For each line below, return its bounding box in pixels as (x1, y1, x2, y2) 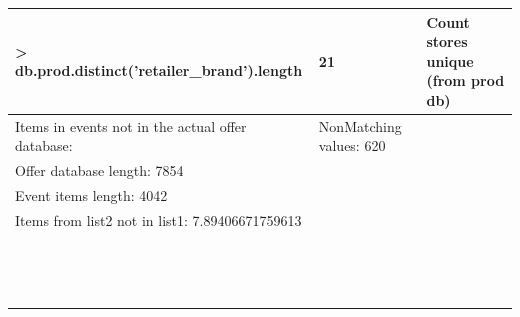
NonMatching (318, 115, 402, 136)
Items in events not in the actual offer (15, 115, 247, 136)
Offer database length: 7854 (15, 160, 184, 181)
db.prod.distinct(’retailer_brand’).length (15, 60, 303, 81)
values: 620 (318, 135, 386, 156)
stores (426, 31, 468, 52)
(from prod (426, 70, 505, 91)
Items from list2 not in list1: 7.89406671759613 (15, 209, 302, 230)
